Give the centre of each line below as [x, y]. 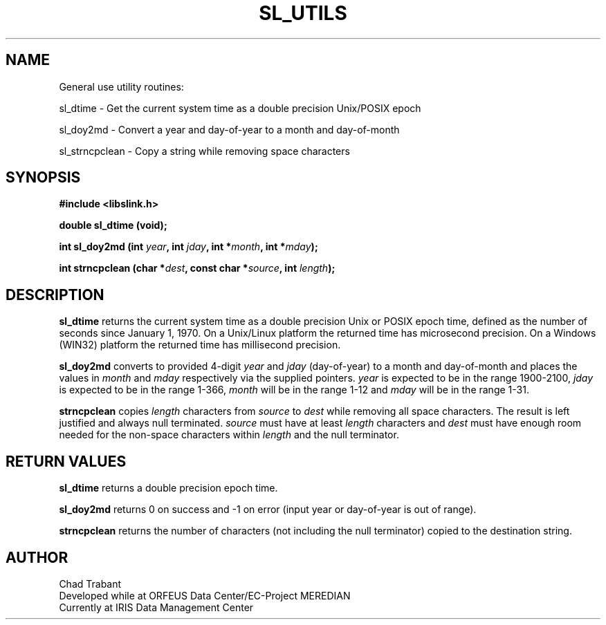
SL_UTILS [303, 13]
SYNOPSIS [43, 178]
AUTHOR [37, 557]
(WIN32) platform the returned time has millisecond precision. [200, 345]
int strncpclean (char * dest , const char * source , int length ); [197, 268]
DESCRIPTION [55, 295]
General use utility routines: [121, 86]
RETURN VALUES [66, 461]
